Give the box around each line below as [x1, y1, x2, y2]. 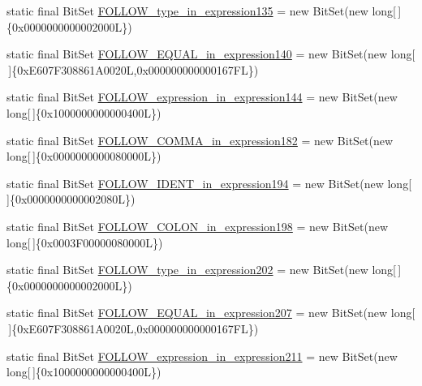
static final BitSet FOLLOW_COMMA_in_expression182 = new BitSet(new [6, 131, 394, 148]
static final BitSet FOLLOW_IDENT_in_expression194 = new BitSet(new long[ [6, 174, 412, 191]
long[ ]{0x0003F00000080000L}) [6, 234, 163, 251]
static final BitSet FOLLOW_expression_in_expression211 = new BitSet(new [6, 347, 398, 364]
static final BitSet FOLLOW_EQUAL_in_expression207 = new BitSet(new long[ [6, 304, 416, 321]
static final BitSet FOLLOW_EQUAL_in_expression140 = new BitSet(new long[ [6, 45, 416, 62]
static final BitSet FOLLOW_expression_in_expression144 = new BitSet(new [6, 88, 398, 105]
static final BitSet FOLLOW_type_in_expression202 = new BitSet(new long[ [6, 261, 396, 278]
